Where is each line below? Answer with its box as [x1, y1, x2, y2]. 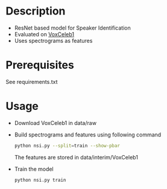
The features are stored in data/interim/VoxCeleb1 [14, 153, 138, 161]
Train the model [14, 165, 54, 173]
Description [5, 4, 66, 18]
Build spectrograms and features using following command [14, 131, 162, 138]
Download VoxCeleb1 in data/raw [14, 119, 97, 126]
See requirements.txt [5, 78, 58, 85]
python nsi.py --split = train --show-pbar [14, 143, 121, 149]
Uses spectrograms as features [14, 37, 93, 44]
